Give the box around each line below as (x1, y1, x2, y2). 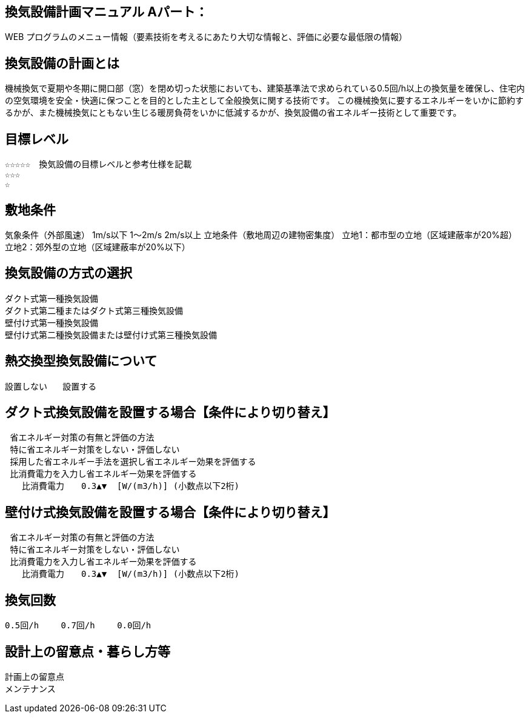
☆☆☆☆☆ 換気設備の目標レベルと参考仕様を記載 (5, 159, 192, 170)
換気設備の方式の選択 (5, 265, 132, 281)
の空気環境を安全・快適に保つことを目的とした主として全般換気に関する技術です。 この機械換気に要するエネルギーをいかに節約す (5, 95, 524, 106)
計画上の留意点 (5, 672, 64, 682)
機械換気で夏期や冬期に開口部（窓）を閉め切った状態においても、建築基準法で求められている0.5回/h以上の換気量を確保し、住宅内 (5, 83, 525, 94)
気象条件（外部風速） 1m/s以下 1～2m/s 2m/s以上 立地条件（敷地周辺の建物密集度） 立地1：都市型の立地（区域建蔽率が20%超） (5, 229, 513, 240)
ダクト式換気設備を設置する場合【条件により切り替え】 (5, 405, 336, 420)
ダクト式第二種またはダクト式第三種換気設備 (5, 305, 183, 316)
